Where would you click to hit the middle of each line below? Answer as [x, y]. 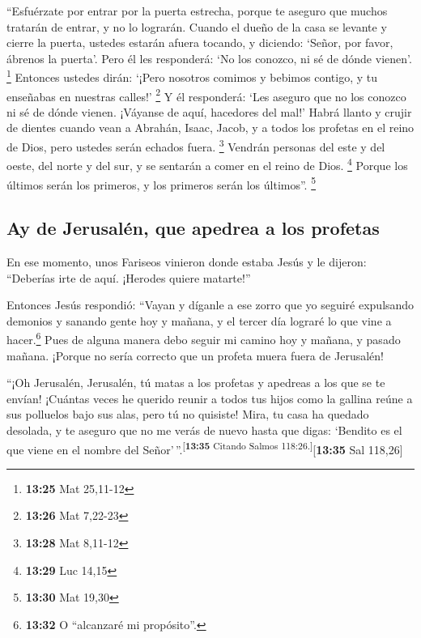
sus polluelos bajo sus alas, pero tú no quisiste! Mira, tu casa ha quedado [188, 414]
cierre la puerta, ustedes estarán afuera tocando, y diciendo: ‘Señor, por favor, [200, 43]
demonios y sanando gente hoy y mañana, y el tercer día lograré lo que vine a [199, 320]
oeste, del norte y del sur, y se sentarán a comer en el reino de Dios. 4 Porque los [207, 164]
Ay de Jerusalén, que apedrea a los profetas [193, 228]
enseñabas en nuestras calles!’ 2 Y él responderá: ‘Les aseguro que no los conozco [206, 95]
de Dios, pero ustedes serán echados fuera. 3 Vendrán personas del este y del [196, 145]
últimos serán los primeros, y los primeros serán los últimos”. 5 [162, 183]
